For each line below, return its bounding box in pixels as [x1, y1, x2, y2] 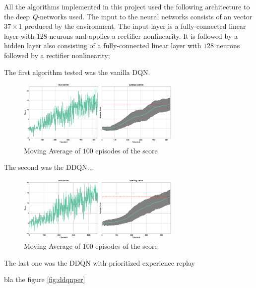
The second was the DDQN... [4, 162, 93, 172]
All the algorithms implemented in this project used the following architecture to [4, 1, 250, 11]
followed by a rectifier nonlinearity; [4, 50, 110, 60]
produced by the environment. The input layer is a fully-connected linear [24, 21, 246, 31]
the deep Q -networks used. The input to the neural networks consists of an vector [4, 11, 253, 21]
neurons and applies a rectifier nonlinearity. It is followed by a [49, 30, 238, 41]
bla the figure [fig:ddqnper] [4, 274, 85, 285]
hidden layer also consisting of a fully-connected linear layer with [4, 40, 201, 51]
